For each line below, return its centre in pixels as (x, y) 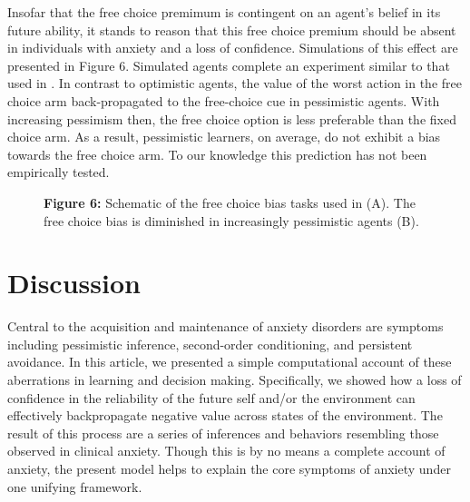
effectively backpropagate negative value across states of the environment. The (225, 415)
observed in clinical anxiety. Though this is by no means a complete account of (226, 451)
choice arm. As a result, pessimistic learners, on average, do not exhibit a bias (224, 137)
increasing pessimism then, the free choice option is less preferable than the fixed (232, 118)
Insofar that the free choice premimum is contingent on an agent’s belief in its (224, 12)
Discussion (74, 283)
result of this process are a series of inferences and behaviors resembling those (223, 433)
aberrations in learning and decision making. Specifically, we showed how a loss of (235, 380)
